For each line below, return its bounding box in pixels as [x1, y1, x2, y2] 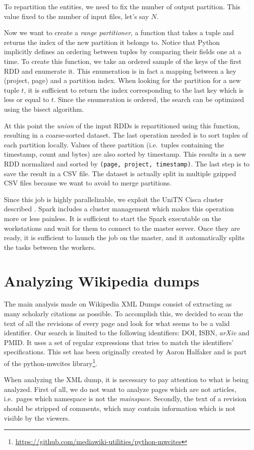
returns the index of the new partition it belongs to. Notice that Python [4, 37, 220, 47]
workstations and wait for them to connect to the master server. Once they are [4, 223, 240, 233]
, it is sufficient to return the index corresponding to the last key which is [23, 84, 244, 95]
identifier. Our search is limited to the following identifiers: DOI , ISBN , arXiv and [4, 327, 250, 338]
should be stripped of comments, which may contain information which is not [4, 403, 236, 413]
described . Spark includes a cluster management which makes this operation [4, 204, 234, 214]
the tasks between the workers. [4, 242, 96, 252]
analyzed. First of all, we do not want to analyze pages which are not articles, [4, 384, 236, 394]
